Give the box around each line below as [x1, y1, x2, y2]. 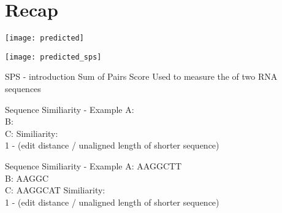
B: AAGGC [5, 171, 49, 184]
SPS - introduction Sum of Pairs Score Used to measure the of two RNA [5, 70, 278, 83]
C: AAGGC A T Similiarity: [5, 184, 105, 196]
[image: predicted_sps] [5, 52, 102, 61]
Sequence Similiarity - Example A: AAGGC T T [5, 160, 182, 172]
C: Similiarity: [5, 126, 58, 139]
